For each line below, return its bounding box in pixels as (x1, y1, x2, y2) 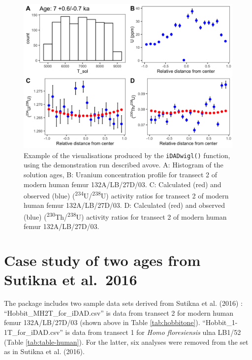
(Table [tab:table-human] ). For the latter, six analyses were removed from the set (4, 336, 249, 347)
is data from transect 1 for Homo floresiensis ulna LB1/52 (65, 327, 241, 337)
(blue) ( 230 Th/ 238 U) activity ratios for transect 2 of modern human (24, 210, 227, 222)
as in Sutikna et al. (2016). (4, 346, 85, 357)
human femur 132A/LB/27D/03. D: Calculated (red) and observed (24, 200, 225, 210)
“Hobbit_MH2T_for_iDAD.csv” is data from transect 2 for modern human (4, 307, 233, 318)
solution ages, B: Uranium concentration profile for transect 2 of (24, 169, 218, 179)
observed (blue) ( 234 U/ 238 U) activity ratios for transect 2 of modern (24, 189, 229, 200)
